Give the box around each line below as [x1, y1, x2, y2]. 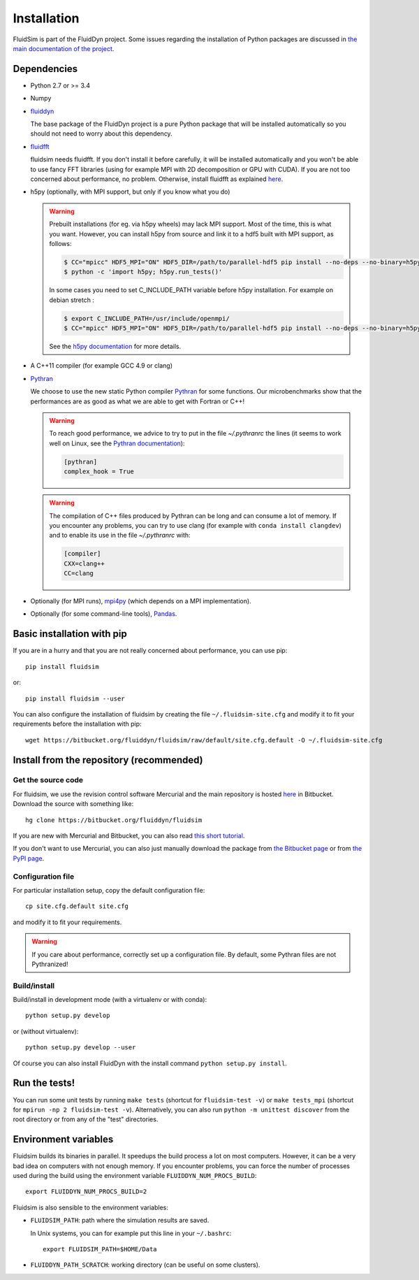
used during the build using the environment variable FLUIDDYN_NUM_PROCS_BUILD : [13, 1171, 257, 1179]
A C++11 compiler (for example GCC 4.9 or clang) [30, 361, 172, 370]
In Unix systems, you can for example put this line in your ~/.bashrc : [30, 1229, 232, 1237]
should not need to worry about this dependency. [30, 129, 172, 138]
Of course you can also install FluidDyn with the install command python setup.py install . [13, 1059, 288, 1067]
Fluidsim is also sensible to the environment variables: [13, 1203, 169, 1211]
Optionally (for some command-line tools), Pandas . [30, 610, 177, 618]
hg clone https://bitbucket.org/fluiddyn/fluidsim [25, 816, 203, 824]
